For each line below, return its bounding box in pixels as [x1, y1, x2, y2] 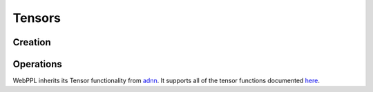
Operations [12, 58, 62, 70]
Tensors [12, 10, 61, 25]
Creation [12, 36, 51, 48]
